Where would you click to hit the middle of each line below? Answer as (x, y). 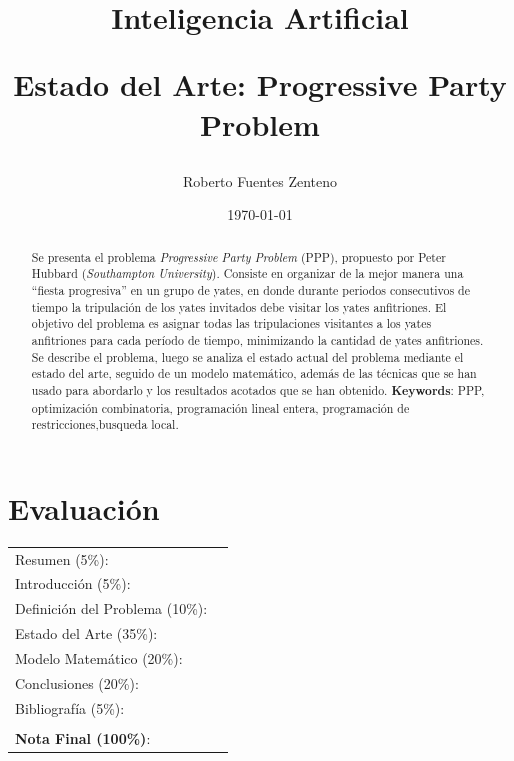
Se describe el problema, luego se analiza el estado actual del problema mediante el (247, 356)
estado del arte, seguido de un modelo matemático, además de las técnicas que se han (254, 373)
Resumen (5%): (62, 558)
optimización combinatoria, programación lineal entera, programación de (220, 407)
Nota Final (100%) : (83, 737)
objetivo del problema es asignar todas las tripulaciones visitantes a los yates (231, 323)
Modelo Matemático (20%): (99, 658)
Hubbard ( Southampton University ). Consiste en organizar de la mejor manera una (247, 273)
